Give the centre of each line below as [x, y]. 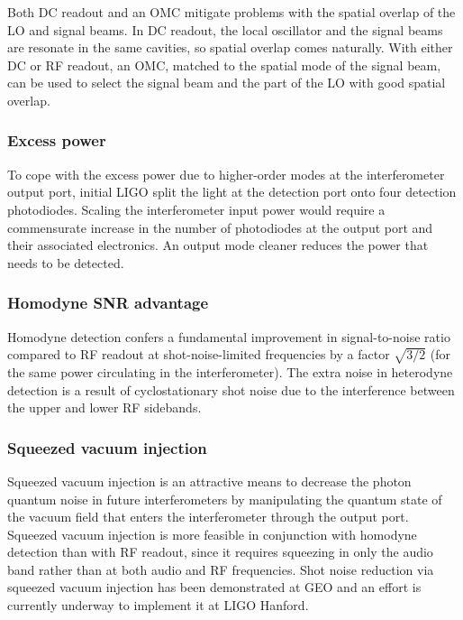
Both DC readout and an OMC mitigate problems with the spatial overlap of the [231, 12]
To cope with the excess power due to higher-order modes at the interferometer [226, 174]
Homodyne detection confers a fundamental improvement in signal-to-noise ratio [229, 336]
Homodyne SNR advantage [108, 303]
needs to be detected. [66, 262]
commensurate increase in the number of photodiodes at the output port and [220, 227]
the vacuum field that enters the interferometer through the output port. [208, 517]
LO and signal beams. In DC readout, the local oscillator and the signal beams [225, 29]
